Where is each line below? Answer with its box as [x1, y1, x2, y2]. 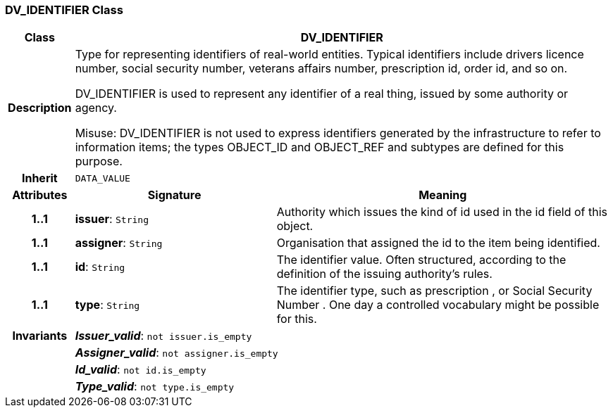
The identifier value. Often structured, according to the [276, 253, 566, 267]
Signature [147, 188, 202, 203]
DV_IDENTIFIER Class [5, 3, 123, 17]
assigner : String [75, 236, 163, 250]
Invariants [12, 329, 68, 343]
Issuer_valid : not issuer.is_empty [75, 329, 252, 343]
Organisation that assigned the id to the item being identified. [276, 236, 600, 250]
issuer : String [75, 212, 149, 227]
